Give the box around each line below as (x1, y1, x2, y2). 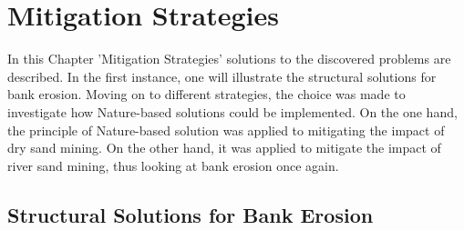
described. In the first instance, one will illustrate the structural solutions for (7, 66, 437, 85)
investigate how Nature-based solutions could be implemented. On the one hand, (7, 102, 458, 121)
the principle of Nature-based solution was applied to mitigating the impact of (7, 120, 445, 139)
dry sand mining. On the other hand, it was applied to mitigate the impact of (7, 138, 441, 157)
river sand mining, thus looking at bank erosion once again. (7, 155, 339, 175)
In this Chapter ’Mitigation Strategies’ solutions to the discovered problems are (7, 49, 451, 68)
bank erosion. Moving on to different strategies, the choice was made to (7, 85, 406, 104)
